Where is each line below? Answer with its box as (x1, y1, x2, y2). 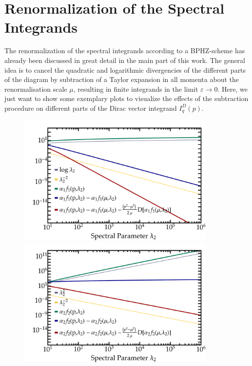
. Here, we (217, 83, 248, 94)
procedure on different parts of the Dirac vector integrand (4, 102, 177, 113)
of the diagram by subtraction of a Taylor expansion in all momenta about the (4, 74, 239, 84)
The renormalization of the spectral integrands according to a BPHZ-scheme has (4, 45, 245, 56)
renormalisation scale (4, 83, 67, 94)
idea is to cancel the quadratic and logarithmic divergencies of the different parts (4, 64, 246, 75)
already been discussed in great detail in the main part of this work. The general (4, 55, 246, 65)
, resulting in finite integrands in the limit (73, 83, 198, 94)
